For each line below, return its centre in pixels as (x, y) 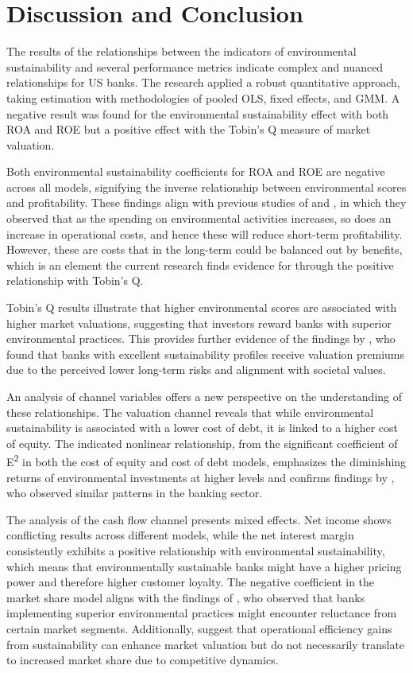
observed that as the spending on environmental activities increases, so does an (199, 218)
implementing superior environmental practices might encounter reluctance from (202, 613)
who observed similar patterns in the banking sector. (135, 493)
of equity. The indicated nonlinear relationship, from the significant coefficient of (202, 443)
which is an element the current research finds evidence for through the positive (200, 265)
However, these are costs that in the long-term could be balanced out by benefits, (205, 249)
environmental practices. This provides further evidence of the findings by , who (201, 338)
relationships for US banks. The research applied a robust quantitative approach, (203, 82)
